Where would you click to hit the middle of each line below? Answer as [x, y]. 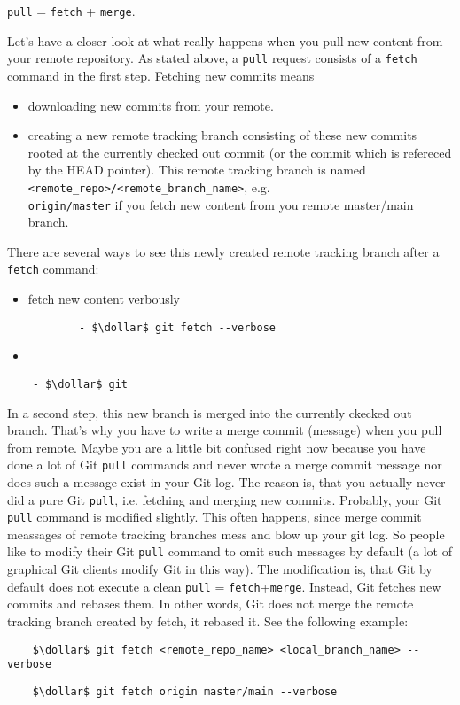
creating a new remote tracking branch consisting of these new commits [222, 135]
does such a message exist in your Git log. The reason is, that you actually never [226, 481]
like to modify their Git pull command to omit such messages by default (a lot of [230, 551]
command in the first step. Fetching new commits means [161, 75]
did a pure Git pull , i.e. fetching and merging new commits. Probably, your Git [225, 499]
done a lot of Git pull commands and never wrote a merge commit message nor [225, 465]
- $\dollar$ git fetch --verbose [177, 327]
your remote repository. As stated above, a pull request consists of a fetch [212, 58]
